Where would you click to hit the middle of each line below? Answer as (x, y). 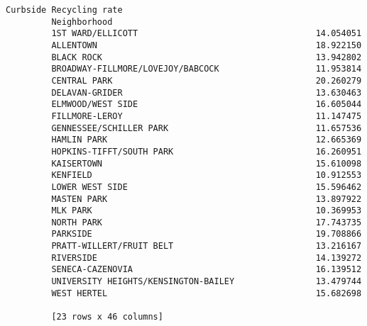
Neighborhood (82, 22)
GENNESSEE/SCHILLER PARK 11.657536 (207, 128)
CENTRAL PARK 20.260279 (207, 80)
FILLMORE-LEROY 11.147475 (207, 116)
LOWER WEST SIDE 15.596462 (207, 187)
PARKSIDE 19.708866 (207, 234)
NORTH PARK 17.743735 (207, 222)
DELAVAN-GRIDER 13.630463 (207, 92)
